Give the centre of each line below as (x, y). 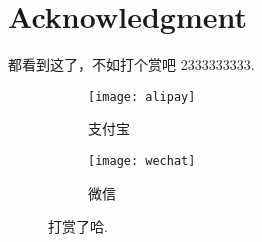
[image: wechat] (142, 160)
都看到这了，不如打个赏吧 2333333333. (131, 64)
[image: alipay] (142, 96)
